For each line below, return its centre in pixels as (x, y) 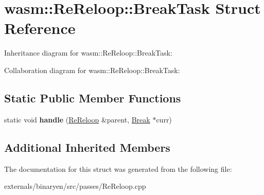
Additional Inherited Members (87, 147)
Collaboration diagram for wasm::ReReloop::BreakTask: (92, 70)
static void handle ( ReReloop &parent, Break (77, 119)
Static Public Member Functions (93, 98)
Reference (40, 28)
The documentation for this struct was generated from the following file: (118, 169)
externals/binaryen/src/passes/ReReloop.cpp (75, 186)
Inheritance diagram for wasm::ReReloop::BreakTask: (88, 53)
